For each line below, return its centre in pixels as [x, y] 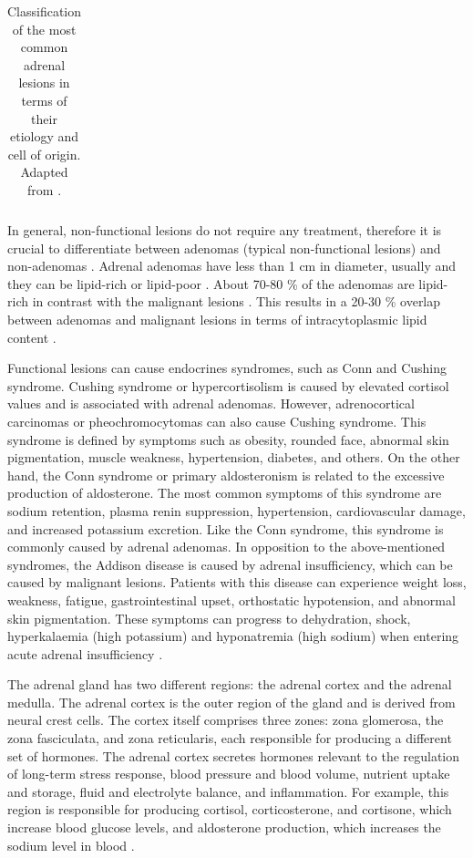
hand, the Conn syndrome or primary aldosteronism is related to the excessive [226, 475]
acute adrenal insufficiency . [85, 653]
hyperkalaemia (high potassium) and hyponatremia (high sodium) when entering [233, 636]
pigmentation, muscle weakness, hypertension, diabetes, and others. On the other [234, 457]
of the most [44, 29]
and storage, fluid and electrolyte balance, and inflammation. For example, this [228, 791]
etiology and [44, 136]
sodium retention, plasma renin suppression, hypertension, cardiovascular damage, [236, 510]
